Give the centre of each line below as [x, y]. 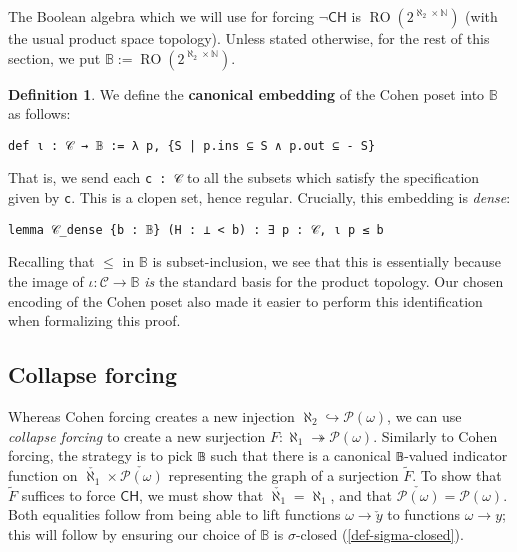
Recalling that [51, 261]
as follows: [39, 113]
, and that [361, 494]
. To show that [457, 475]
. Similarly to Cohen [435, 435]
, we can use [424, 415]
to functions [424, 514]
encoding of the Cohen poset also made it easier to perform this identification [245, 300]
